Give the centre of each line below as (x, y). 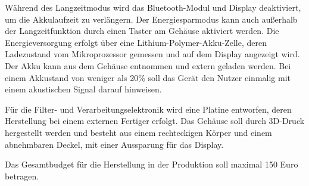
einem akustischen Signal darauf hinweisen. (83, 89)
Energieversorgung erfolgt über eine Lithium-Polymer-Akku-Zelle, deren (136, 42)
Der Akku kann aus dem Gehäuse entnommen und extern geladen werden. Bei (148, 65)
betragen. (22, 176)
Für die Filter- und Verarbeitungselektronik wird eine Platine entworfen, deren (148, 109)
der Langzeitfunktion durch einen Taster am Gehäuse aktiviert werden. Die (142, 31)
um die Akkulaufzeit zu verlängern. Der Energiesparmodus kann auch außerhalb (151, 19)
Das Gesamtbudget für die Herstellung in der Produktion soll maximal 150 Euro (152, 164)
